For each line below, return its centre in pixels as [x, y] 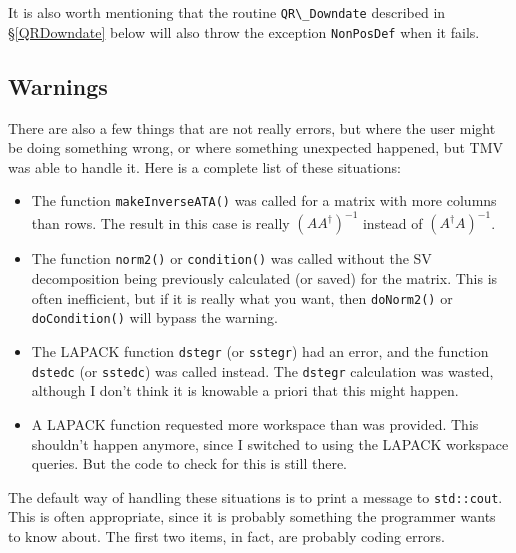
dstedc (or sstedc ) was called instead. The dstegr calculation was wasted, [262, 370]
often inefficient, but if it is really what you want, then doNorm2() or [242, 297]
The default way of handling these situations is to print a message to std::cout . [255, 496]
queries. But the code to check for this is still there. [189, 463]
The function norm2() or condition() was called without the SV [231, 258]
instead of [392, 222]
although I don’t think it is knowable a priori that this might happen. [245, 390]
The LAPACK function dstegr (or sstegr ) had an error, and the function [260, 351]
